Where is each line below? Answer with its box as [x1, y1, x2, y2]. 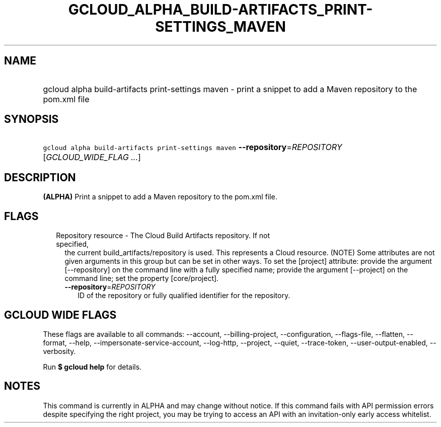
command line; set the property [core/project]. [64, 274, 219, 283]
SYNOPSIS [4, 113, 59, 126]
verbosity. [43, 346, 76, 355]
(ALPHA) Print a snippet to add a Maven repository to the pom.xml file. [43, 192, 277, 201]
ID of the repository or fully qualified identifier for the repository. [78, 291, 290, 300]
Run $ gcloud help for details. [43, 362, 142, 371]
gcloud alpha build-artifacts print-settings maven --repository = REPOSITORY [43, 142, 342, 153]
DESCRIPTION [4, 171, 76, 184]
